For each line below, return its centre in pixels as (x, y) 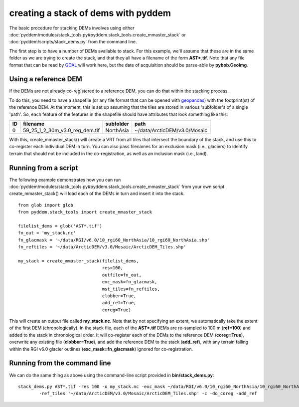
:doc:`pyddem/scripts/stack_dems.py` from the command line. (73, 42)
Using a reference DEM (46, 79)
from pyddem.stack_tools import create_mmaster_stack (85, 212)
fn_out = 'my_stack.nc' (47, 233)
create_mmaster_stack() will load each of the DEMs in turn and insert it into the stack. (97, 194)
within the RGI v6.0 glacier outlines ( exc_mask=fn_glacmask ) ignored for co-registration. (101, 349)
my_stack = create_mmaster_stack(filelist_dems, (78, 261)
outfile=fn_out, (122, 275)
